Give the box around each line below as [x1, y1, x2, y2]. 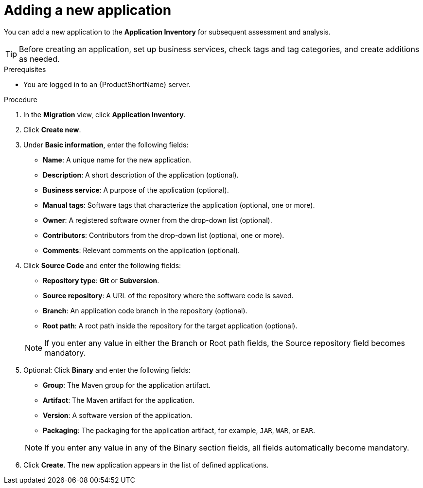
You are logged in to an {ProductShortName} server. [23, 80, 191, 89]
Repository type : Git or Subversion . [43, 276, 159, 285]
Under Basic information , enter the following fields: [23, 140, 189, 149]
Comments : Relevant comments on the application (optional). [43, 246, 240, 254]
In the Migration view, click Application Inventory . [23, 110, 186, 119]
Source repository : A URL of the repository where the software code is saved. [43, 291, 294, 300]
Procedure [4, 95, 37, 104]
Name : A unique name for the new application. [43, 155, 192, 164]
